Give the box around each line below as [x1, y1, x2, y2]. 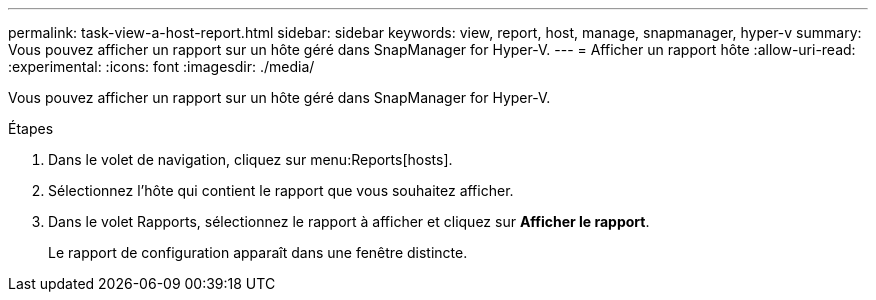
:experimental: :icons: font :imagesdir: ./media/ [8, 58, 315, 75]
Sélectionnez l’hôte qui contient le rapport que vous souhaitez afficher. [48, 182, 514, 199]
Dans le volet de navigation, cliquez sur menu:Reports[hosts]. [48, 151, 453, 168]
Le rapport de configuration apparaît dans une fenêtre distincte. [48, 244, 468, 261]
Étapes [8, 120, 54, 137]
